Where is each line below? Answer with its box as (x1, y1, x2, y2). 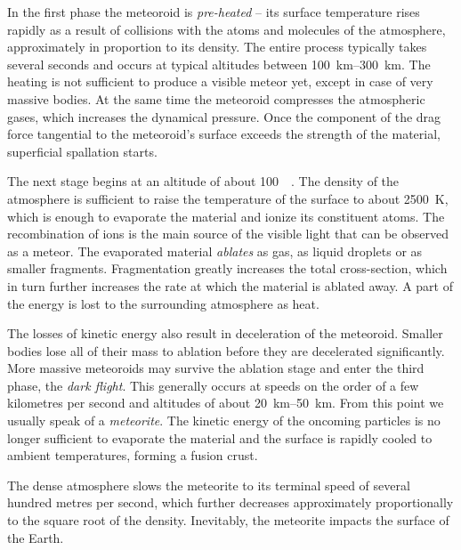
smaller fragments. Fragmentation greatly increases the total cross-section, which (7, 259, 448, 278)
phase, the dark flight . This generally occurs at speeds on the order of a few (7, 376, 419, 394)
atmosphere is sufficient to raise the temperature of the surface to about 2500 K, (7, 189, 449, 207)
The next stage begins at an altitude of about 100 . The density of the (7, 172, 400, 190)
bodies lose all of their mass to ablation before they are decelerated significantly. (7, 341, 445, 360)
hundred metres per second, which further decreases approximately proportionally (7, 493, 454, 512)
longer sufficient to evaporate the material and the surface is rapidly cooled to (7, 428, 433, 447)
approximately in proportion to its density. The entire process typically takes (7, 37, 427, 56)
